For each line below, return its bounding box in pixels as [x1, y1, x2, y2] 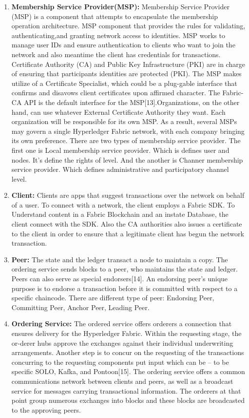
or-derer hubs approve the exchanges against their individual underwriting [11, 337, 233, 348]
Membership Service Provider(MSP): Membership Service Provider [11, 1, 230, 11]
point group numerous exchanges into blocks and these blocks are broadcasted [11, 395, 245, 405]
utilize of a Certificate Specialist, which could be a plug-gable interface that [11, 78, 237, 88]
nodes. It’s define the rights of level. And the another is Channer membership [11, 154, 243, 165]
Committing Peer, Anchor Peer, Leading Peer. [11, 302, 150, 312]
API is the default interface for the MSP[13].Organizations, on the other [24, 97, 240, 107]
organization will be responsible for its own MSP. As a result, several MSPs [11, 116, 237, 126]
